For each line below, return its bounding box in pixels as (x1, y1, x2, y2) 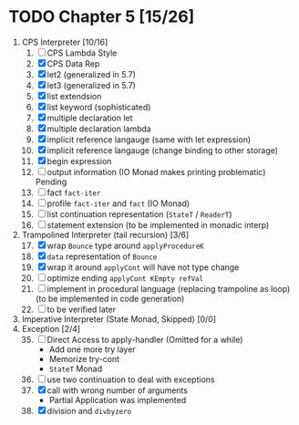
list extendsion (46, 90, 102, 101)
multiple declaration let (46, 112, 133, 123)
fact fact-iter (46, 187, 101, 198)
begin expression (46, 155, 112, 166)
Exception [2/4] (21, 323, 81, 334)
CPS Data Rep (46, 57, 100, 69)
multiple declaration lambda (46, 123, 151, 134)
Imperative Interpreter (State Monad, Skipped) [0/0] (21, 313, 216, 325)
